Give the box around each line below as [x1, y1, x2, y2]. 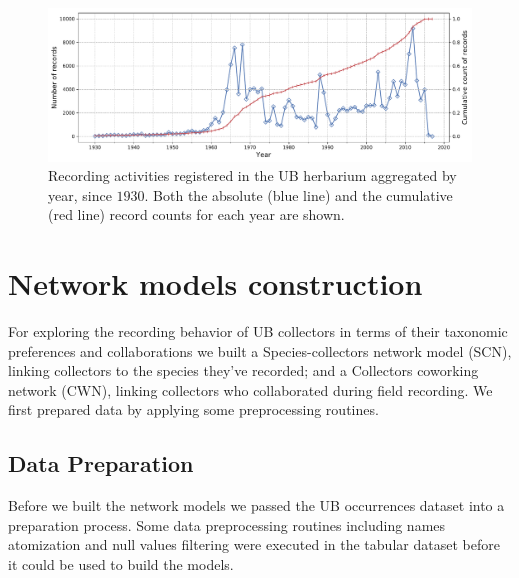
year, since [48, 184, 112, 205]
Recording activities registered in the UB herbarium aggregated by [48, 165, 457, 186]
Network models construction [8, 263, 423, 304]
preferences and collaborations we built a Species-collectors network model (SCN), [8, 340, 512, 361]
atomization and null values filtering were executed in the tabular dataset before [8, 534, 500, 555]
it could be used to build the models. [8, 554, 234, 575]
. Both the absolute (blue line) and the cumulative [144, 184, 453, 205]
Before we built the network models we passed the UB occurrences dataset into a [8, 495, 505, 516]
